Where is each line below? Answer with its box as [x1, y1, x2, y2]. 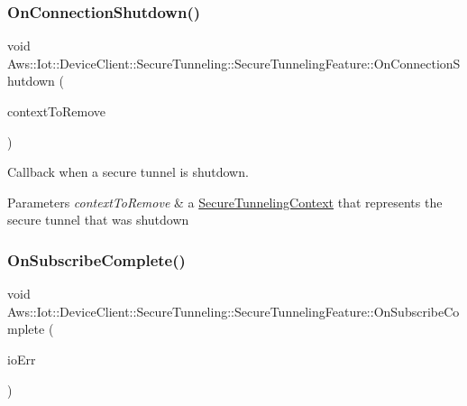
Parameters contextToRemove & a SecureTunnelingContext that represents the [7, 192, 443, 211]
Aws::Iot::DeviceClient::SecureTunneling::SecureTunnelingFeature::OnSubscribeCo [7, 301, 460, 320]
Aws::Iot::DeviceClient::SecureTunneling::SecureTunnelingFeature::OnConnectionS [7, 53, 461, 72]
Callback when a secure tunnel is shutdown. [7, 162, 249, 181]
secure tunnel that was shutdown [7, 210, 189, 229]
